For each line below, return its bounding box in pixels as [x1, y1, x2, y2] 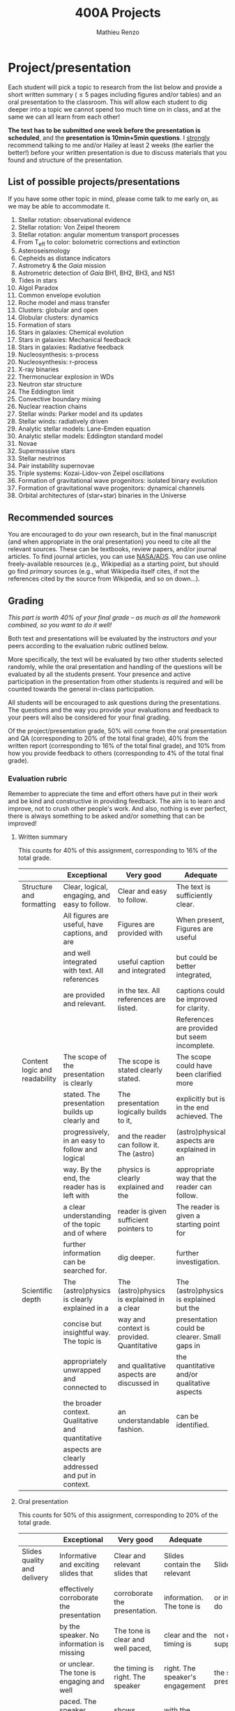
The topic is [63, 1336, 102, 1346]
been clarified [176, 1070, 222, 1079]
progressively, [63, 1127, 110, 1137]
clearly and [63, 1116, 100, 1126]
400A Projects [75, 5, 161, 21]
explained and [117, 1182, 165, 1192]
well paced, [114, 1643, 152, 1653]
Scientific [21, 1286, 53, 1296]
